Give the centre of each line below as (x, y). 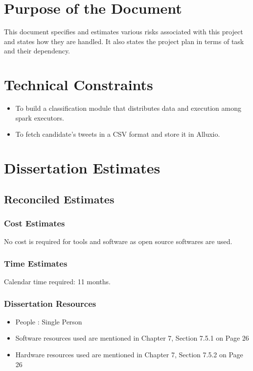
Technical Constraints (79, 85)
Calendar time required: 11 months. (57, 281)
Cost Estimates (34, 223)
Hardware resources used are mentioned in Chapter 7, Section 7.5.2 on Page (129, 354)
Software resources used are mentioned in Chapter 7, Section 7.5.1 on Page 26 (132, 338)
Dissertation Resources (50, 303)
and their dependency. (37, 51)
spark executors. (40, 117)
